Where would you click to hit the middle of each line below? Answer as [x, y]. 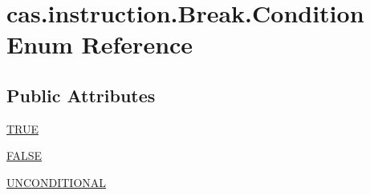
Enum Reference [100, 44]
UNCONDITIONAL [57, 182]
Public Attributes [81, 95]
